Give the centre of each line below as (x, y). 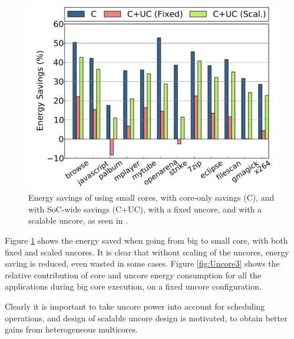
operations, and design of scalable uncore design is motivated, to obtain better (146, 318)
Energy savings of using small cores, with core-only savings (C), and (151, 197)
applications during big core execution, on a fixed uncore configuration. (133, 286)
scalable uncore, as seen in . (78, 220)
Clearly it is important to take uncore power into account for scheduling (135, 306)
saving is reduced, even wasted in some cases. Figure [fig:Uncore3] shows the (142, 263)
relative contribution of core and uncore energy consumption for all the (133, 275)
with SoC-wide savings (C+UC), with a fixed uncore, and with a (145, 209)
